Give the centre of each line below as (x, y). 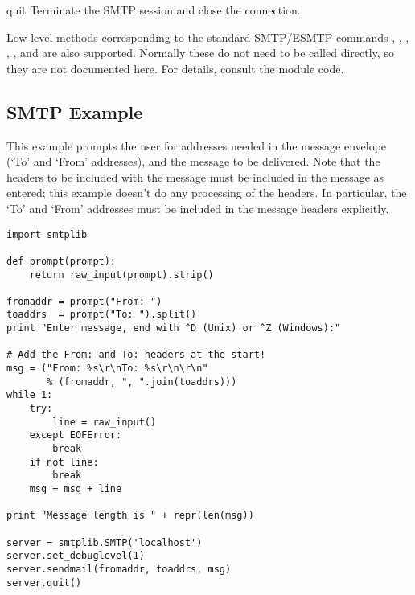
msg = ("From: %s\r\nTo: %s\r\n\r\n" (107, 369)
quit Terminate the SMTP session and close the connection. (154, 10)
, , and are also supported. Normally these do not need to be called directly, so (200, 53)
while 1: (30, 395)
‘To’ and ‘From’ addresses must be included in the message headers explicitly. (198, 208)
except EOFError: (76, 435)
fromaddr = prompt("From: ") (84, 301)
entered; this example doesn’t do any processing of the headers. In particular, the (207, 193)
